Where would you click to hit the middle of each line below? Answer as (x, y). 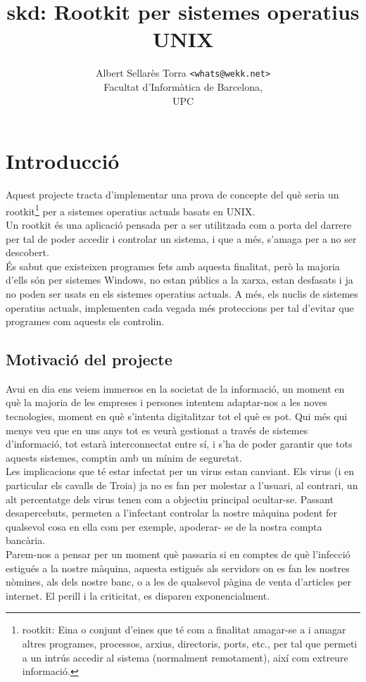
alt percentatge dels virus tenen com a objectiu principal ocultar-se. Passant (170, 499)
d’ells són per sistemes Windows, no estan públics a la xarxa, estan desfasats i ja (179, 280)
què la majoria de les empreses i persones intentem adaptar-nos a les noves (166, 402)
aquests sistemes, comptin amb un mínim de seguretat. (124, 457)
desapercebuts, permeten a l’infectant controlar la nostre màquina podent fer (172, 513)
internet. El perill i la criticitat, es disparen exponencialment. (138, 595)
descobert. (27, 252)
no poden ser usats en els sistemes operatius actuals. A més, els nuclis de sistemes (182, 293)
